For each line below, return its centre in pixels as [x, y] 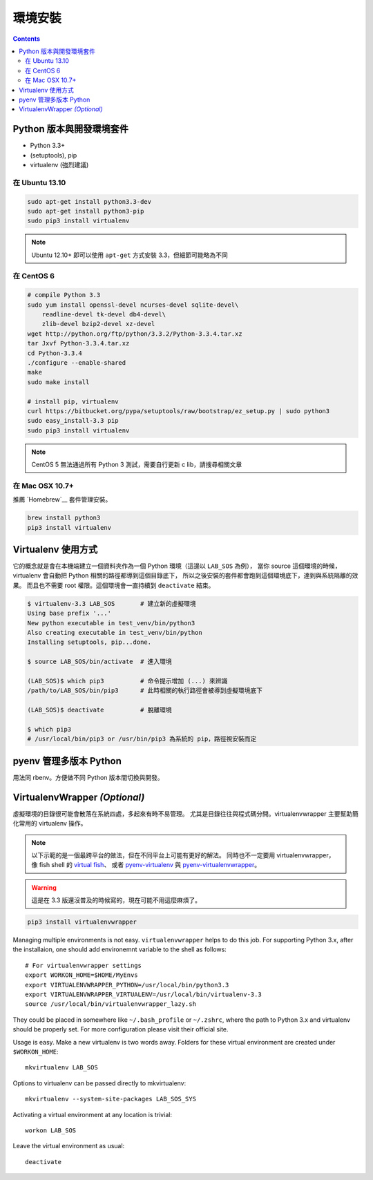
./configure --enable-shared [77, 362]
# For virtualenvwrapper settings [83, 965]
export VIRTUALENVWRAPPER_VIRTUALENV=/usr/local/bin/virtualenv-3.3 [143, 994]
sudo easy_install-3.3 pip [73, 421]
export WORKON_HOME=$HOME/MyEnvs [82, 975]
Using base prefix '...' [69, 613]
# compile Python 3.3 [64, 295]
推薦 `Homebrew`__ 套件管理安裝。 [62, 499]
